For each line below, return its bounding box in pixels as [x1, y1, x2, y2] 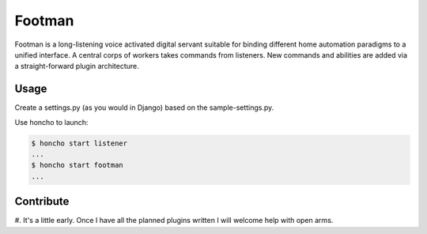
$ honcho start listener [31, 138, 128, 148]
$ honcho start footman [31, 160, 124, 170]
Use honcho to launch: [14, 117, 89, 126]
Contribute [14, 194, 70, 209]
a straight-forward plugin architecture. [14, 62, 140, 71]
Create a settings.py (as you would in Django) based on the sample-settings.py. [14, 103, 274, 112]
